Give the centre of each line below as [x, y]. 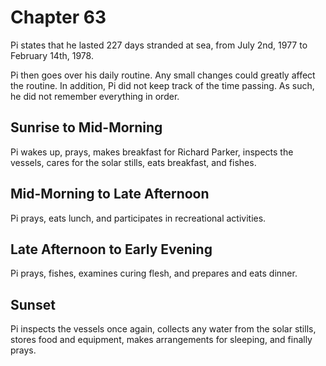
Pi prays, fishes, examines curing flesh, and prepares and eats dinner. [154, 273]
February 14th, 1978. [52, 55]
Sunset [33, 304]
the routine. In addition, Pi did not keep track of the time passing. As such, [162, 85]
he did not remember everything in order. [95, 96]
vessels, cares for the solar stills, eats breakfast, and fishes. [133, 162]
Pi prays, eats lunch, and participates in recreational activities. [138, 218]
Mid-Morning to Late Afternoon [110, 194]
